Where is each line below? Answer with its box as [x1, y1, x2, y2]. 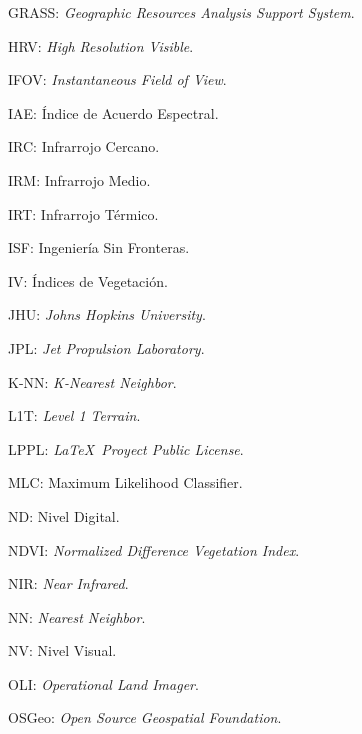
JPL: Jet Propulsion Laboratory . [8, 337, 205, 358]
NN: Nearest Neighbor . [8, 606, 146, 627]
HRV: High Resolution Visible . [8, 35, 194, 56]
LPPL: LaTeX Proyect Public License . [8, 438, 244, 459]
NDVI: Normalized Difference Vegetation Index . [8, 539, 300, 560]
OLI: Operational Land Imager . [8, 673, 199, 694]
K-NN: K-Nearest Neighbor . [8, 371, 177, 392]
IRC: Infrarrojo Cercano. [8, 136, 160, 157]
